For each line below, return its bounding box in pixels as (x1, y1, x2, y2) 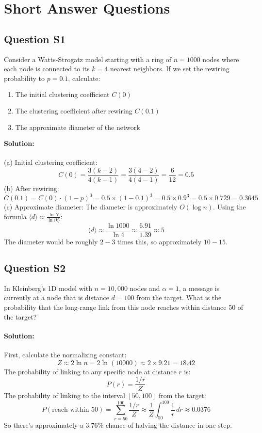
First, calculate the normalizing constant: (4, 350, 127, 359)
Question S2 (4, 260, 66, 275)
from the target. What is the (136, 292, 222, 303)
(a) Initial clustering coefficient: (4, 157, 98, 167)
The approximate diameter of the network (15, 122, 140, 132)
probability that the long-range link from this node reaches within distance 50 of (4, 302, 244, 312)
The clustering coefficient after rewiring (15, 105, 132, 115)
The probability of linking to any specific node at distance (4, 366, 177, 376)
